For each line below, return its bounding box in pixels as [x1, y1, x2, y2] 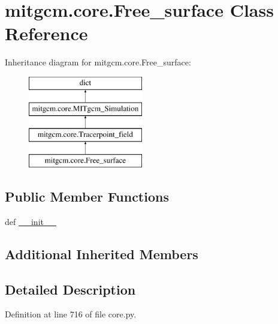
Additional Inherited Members [5, 244, 198, 263]
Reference [5, 21, 88, 46]
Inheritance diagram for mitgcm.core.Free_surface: [5, 56, 191, 68]
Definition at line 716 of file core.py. [5, 308, 137, 320]
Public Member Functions [5, 187, 169, 206]
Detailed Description [5, 280, 136, 298]
